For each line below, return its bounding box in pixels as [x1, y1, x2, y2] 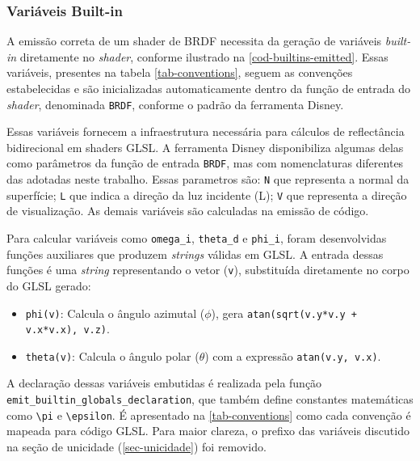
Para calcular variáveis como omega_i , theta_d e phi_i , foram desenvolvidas [6, 230, 387, 246]
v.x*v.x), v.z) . [25, 320, 110, 337]
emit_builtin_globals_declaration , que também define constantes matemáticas [6, 391, 414, 408]
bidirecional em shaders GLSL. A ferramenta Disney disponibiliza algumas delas [6, 138, 404, 155]
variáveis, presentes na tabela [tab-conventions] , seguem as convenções [6, 64, 353, 81]
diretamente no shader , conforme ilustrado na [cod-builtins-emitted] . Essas [19, 48, 388, 65]
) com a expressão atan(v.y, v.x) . [204, 347, 381, 364]
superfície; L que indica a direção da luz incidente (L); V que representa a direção [6, 186, 407, 203]
